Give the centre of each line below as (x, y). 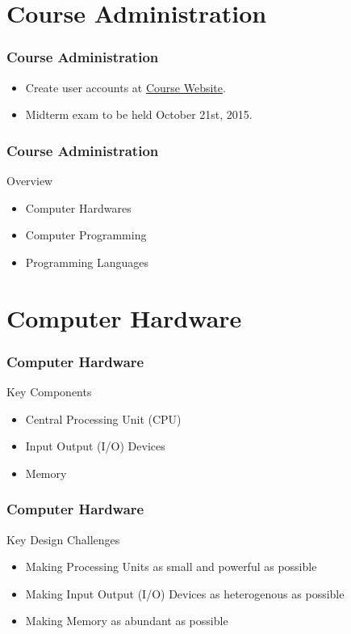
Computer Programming (86, 235)
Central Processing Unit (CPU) (103, 418)
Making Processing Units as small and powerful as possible (171, 566)
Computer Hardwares (78, 207)
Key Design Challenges (63, 539)
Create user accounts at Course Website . (125, 87)
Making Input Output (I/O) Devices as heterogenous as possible (185, 593)
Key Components (49, 391)
